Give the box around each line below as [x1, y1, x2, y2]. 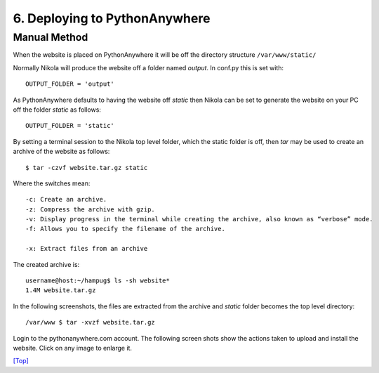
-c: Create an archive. [25, 195, 107, 204]
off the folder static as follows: [13, 105, 102, 114]
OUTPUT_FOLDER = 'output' [25, 80, 115, 88]
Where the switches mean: [13, 179, 91, 188]
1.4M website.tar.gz [25, 287, 96, 294]
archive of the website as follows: [13, 148, 110, 156]
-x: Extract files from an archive [25, 244, 148, 253]
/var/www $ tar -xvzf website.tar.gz [25, 318, 156, 327]
